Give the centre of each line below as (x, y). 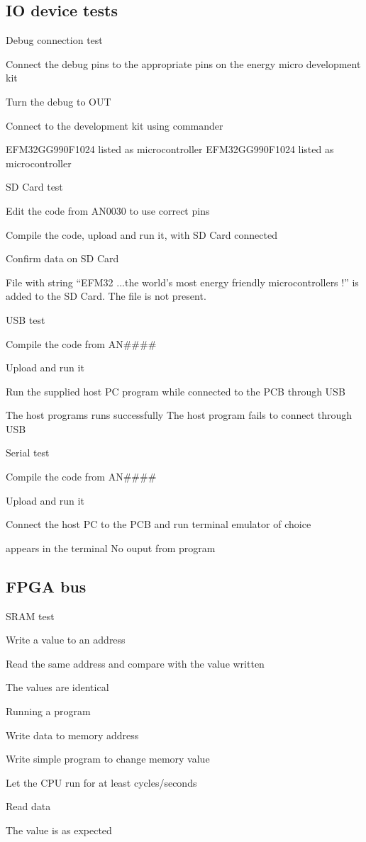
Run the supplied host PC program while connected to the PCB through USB (176, 391)
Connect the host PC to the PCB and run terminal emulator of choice (159, 524)
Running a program (48, 711)
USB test (26, 319)
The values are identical (57, 687)
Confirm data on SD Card (62, 258)
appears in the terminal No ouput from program (111, 548)
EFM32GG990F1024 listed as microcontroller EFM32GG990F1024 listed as (170, 149)
